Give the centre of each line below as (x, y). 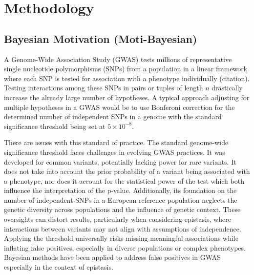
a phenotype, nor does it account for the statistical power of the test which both (124, 180)
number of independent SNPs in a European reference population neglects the (121, 200)
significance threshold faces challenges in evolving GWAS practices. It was (115, 152)
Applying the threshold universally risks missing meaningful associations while (121, 238)
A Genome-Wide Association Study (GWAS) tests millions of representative (118, 59)
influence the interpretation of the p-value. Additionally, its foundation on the (120, 190)
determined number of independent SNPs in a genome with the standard (113, 116)
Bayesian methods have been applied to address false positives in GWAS (112, 257)
